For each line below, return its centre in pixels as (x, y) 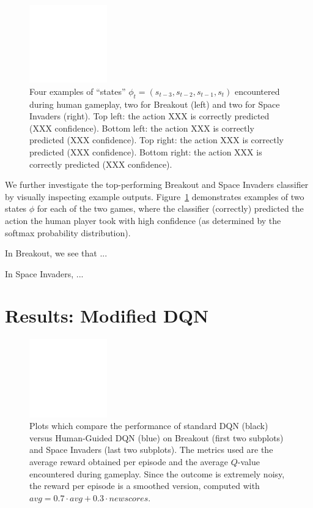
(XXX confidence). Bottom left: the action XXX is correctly (142, 128)
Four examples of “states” (78, 91)
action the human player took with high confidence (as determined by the (143, 220)
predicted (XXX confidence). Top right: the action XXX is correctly (156, 140)
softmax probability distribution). (68, 232)
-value (249, 461)
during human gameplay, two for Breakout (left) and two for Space (155, 104)
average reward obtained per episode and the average (129, 461)
